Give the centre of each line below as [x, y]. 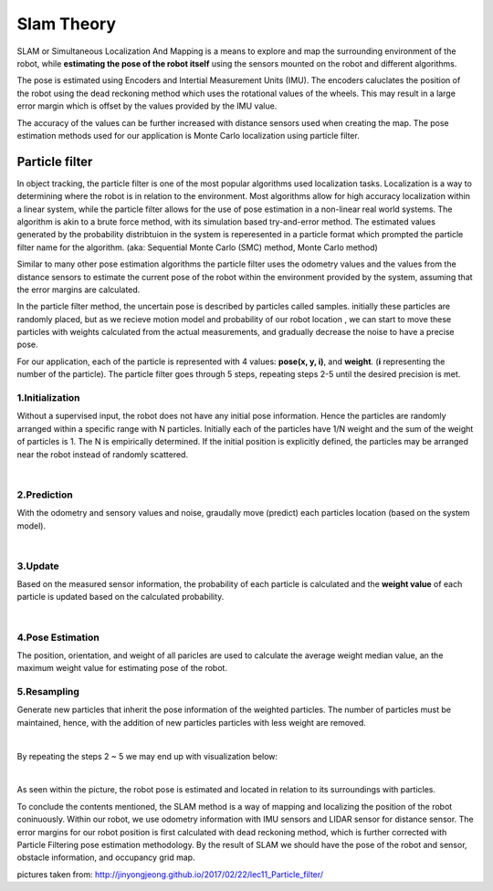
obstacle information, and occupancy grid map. [106, 857]
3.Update [38, 566]
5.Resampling [48, 692]
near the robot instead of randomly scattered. [103, 454]
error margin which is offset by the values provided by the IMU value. [147, 106]
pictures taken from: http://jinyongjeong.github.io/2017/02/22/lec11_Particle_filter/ [170, 874]
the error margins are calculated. [79, 289]
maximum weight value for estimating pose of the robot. [122, 668]
